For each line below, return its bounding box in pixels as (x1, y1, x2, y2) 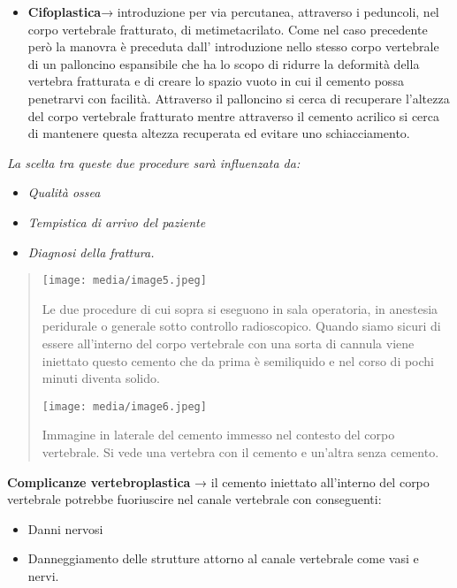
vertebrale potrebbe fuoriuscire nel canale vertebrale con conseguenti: (7, 490, 382, 508)
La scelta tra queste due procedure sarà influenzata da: (7, 153, 301, 172)
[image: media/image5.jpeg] (42, 274, 207, 287)
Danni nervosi (27, 519, 103, 538)
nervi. (27, 566, 59, 584)
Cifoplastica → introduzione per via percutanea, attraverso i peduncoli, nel (27, 3, 439, 20)
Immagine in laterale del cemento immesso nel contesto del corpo (42, 425, 395, 444)
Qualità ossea (27, 183, 101, 202)
